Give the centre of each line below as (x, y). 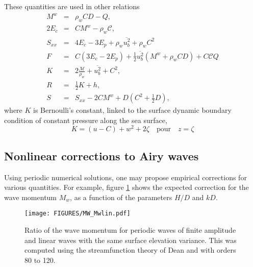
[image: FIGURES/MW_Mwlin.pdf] (78, 214)
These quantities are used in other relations (72, 6)
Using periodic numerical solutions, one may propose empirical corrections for (125, 177)
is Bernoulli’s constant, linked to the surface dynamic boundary (132, 110)
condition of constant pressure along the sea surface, (86, 120)
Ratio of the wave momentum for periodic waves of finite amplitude (130, 230)
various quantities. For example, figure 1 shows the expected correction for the (127, 187)
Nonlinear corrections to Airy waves (102, 155)
